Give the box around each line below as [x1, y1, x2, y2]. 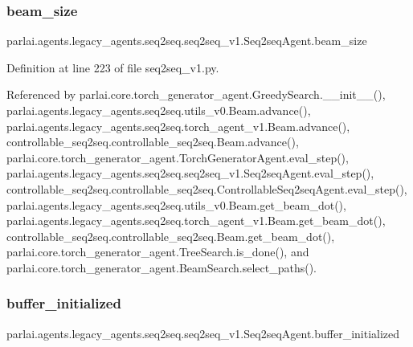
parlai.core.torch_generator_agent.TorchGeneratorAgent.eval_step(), [6, 149, 349, 165]
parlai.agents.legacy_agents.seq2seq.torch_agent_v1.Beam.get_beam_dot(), [6, 212, 386, 229]
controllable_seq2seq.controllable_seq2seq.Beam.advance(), [6, 133, 299, 150]
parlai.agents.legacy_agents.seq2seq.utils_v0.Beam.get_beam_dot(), [6, 196, 346, 213]
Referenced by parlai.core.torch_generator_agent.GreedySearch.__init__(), [6, 86, 386, 103]
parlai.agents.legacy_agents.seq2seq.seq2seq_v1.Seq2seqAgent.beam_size [6, 32, 367, 49]
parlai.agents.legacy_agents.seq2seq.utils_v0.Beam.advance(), [6, 102, 311, 118]
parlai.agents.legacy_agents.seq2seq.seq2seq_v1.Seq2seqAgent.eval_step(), [6, 165, 374, 182]
